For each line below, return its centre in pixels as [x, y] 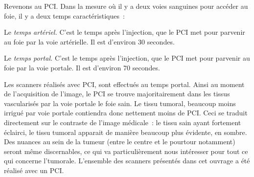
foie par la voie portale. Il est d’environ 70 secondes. [82, 67]
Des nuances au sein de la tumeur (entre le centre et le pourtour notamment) [120, 142]
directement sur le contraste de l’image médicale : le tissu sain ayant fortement [123, 122]
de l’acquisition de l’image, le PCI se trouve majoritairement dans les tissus [117, 94]
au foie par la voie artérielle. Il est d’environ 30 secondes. [89, 41]
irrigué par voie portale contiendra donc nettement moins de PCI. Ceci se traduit [126, 113]
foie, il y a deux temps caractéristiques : [64, 15]
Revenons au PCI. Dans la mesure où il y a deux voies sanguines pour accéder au [126, 6]
